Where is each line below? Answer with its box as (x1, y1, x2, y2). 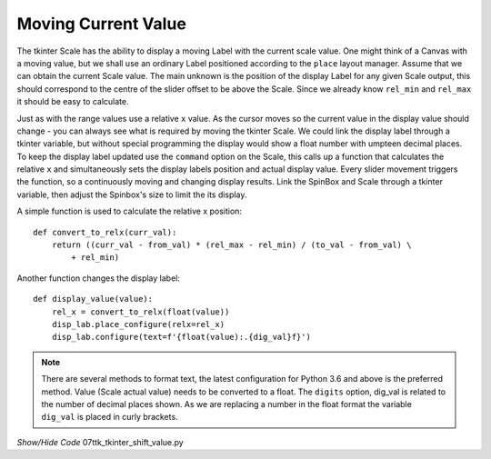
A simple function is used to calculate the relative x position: (16, 205, 243, 217)
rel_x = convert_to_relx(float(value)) (51, 306, 230, 317)
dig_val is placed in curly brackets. (41, 412, 178, 423)
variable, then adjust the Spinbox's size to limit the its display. (16, 189, 247, 200)
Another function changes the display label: (16, 273, 181, 284)
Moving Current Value (16, 14, 186, 34)
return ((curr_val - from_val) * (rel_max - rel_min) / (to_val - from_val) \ (51, 240, 412, 250)
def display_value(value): (33, 294, 154, 304)
